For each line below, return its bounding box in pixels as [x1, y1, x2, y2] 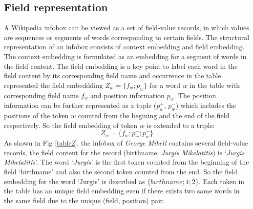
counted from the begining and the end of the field [78, 110, 230, 121]
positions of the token [4, 110, 69, 121]
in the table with [190, 80, 240, 90]
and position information [90, 90, 165, 100]
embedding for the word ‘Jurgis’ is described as [4, 176, 145, 186]
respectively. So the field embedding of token [4, 120, 138, 130]
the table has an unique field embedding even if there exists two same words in [4, 186, 240, 196]
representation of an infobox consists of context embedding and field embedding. [4, 42, 245, 52]
